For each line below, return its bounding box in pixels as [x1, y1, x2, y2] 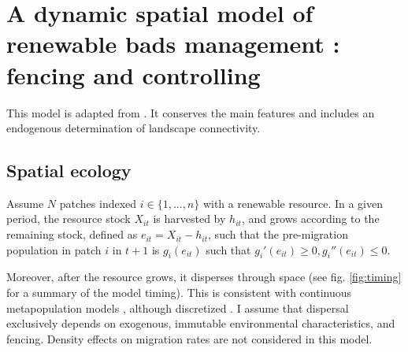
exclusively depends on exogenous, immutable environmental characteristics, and [6, 315, 395, 332]
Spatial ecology [6, 158, 132, 183]
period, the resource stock [6, 210, 131, 227]
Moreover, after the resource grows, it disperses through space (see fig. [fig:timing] [6, 269, 402, 285]
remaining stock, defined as [6, 226, 138, 243]
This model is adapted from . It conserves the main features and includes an [6, 104, 375, 120]
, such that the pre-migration [208, 226, 348, 243]
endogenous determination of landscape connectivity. [6, 120, 261, 136]
